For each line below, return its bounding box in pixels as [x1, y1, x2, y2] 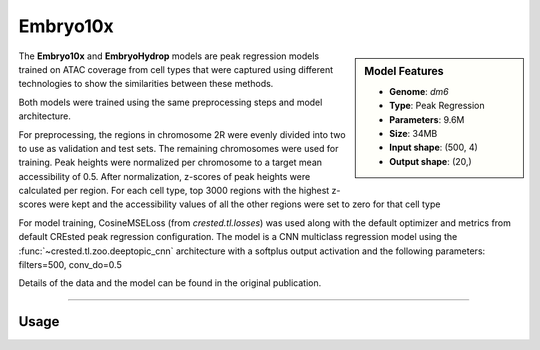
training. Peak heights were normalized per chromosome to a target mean [18, 156, 323, 169]
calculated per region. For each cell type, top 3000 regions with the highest [18, 185, 330, 197]
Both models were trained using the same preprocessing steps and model [18, 96, 323, 108]
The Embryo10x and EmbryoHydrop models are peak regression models [18, 50, 320, 62]
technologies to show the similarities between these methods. [18, 78, 274, 90]
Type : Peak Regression [389, 100, 485, 112]
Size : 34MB [389, 127, 438, 139]
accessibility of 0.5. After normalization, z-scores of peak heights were [18, 170, 311, 182]
